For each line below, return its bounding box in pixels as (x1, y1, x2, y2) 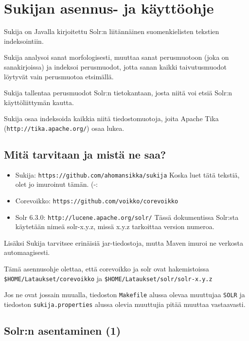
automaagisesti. (4, 247, 50, 257)
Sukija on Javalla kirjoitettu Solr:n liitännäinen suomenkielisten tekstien (4, 26, 219, 36)
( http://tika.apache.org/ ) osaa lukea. (4, 123, 124, 133)
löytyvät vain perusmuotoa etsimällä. (4, 71, 114, 81)
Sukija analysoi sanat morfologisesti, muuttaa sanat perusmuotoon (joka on (4, 52, 229, 62)
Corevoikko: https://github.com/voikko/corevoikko (15, 195, 178, 205)
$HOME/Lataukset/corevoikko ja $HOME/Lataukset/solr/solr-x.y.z (4, 273, 213, 283)
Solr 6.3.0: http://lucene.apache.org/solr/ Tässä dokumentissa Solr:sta (15, 212, 239, 222)
